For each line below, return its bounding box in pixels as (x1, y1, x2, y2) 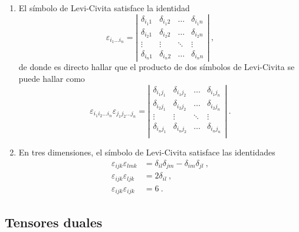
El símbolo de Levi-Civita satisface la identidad (18, 2, 190, 14)
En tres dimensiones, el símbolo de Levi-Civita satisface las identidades (18, 146, 275, 158)
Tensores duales (5, 213, 103, 231)
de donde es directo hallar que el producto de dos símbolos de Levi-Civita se (18, 61, 295, 73)
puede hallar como (18, 72, 85, 85)
